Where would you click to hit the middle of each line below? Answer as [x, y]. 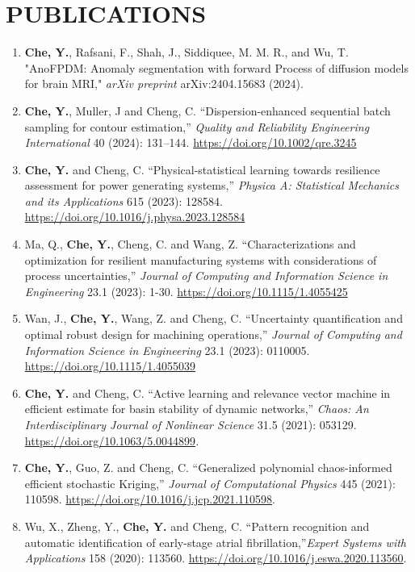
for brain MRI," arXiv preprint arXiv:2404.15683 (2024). [164, 84]
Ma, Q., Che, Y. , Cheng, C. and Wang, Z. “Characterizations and [190, 244]
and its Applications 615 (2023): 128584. [124, 200]
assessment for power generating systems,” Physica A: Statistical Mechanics [212, 185]
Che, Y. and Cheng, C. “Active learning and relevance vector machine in [207, 392]
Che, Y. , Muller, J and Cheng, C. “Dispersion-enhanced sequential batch [207, 110]
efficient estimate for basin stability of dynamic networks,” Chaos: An [197, 409]
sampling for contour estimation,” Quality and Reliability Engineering [197, 126]
